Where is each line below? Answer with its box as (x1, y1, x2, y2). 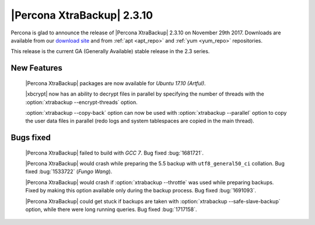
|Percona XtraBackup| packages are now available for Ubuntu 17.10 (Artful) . (25, 79, 206, 87)
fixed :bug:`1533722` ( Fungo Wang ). (25, 168, 113, 175)
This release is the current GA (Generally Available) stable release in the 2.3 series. (10, 48, 210, 55)
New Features (10, 63, 62, 73)
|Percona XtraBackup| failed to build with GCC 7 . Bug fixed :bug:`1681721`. (25, 149, 204, 156)
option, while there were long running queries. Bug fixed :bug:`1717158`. (25, 206, 198, 213)
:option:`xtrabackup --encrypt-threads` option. (25, 99, 138, 106)
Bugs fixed (10, 133, 51, 143)
